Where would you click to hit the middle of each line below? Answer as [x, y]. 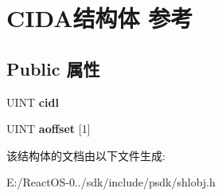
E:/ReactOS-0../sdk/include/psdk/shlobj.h [111, 182]
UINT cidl [33, 102]
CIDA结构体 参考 [100, 18]
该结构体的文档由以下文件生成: [86, 155]
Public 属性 [53, 68]
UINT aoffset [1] [49, 129]
